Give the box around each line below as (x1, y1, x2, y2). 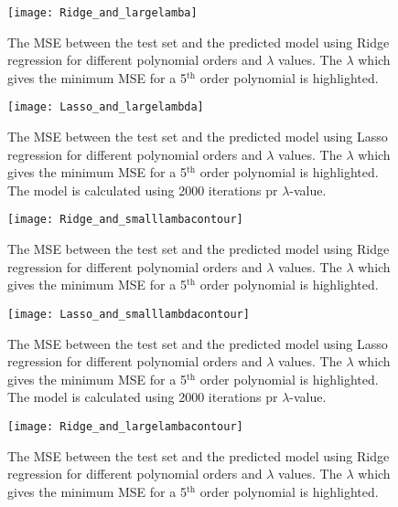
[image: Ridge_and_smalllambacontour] (7, 213, 243, 227)
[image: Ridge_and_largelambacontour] (7, 419, 243, 433)
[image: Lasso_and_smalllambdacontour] (7, 307, 250, 321)
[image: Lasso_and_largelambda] (7, 100, 204, 114)
